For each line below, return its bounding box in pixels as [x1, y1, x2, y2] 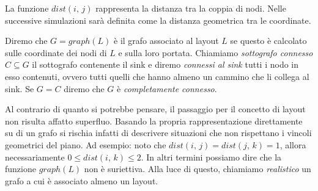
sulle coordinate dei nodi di [5, 46, 107, 59]
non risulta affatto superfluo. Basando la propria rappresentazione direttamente [5, 114, 303, 127]
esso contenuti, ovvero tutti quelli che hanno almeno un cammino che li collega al [5, 70, 309, 82]
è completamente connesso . [117, 82, 217, 95]
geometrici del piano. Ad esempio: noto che [5, 138, 166, 151]
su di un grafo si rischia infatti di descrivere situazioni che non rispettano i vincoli [5, 126, 312, 139]
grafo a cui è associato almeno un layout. [5, 174, 158, 187]
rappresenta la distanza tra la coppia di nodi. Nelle [95, 2, 286, 14]
